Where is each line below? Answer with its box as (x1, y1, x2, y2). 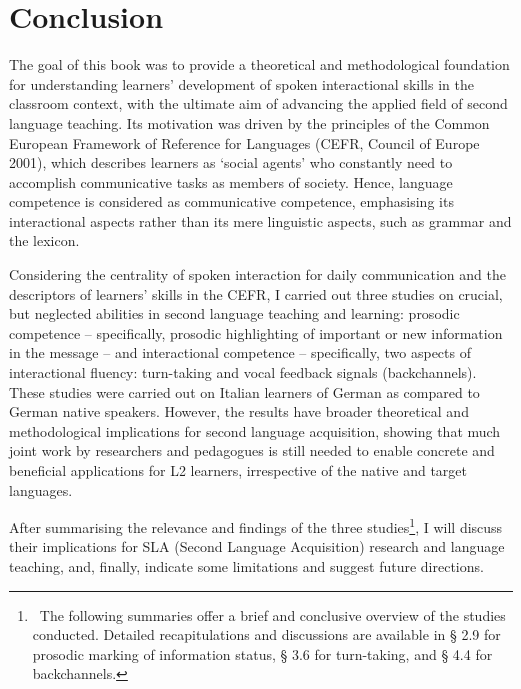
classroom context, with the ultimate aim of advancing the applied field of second (9, 93, 508, 114)
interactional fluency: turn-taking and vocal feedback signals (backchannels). (9, 362, 477, 383)
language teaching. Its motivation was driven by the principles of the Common (9, 112, 490, 133)
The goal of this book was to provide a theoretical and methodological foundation (9, 54, 510, 75)
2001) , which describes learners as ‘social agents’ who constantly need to (9, 152, 453, 173)
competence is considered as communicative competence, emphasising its (9, 191, 454, 212)
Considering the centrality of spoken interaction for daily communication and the (9, 264, 506, 285)
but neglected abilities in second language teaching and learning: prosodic (9, 303, 460, 324)
